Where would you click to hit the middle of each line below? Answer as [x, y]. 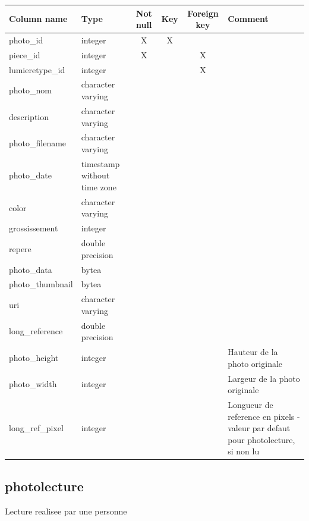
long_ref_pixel [36, 428]
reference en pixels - [264, 416]
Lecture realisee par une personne [66, 511]
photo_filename [38, 143]
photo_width [33, 384]
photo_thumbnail [41, 284]
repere [20, 248]
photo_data [31, 269]
